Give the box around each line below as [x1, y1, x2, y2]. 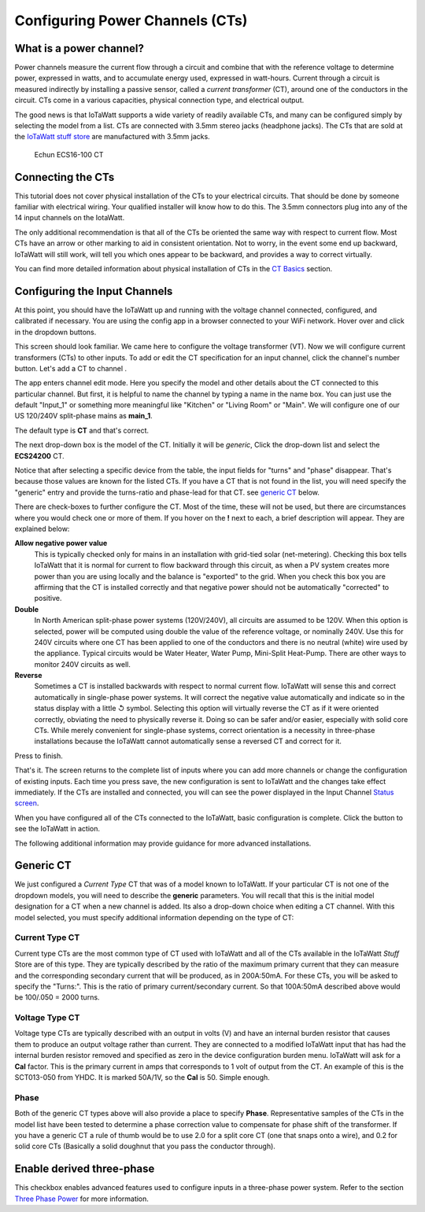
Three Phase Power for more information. [14, 1194, 150, 1203]
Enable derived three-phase [14, 1162, 155, 1176]
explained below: [14, 524, 70, 533]
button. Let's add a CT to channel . [14, 363, 128, 373]
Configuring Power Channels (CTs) [14, 12, 248, 29]
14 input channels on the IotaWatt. [14, 213, 125, 223]
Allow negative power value [14, 539, 108, 548]
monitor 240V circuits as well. [34, 659, 131, 669]
